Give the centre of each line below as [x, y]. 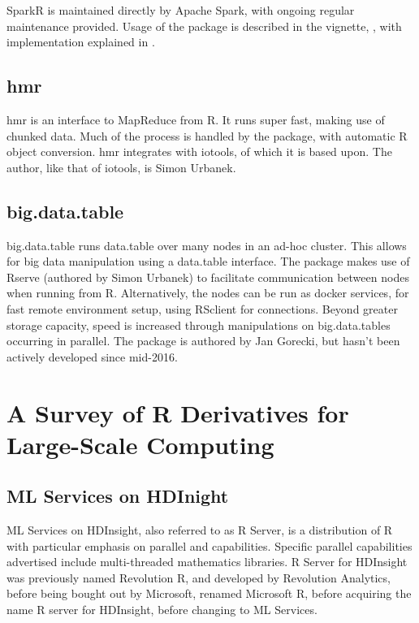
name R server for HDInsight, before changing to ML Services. [162, 610]
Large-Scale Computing [140, 444]
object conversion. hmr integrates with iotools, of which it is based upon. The [199, 151]
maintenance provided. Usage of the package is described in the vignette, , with [204, 26]
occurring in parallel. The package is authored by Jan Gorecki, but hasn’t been [203, 341]
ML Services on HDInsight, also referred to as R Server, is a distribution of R [200, 530]
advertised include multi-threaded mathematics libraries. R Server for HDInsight [207, 562]
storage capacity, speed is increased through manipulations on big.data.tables [199, 324]
